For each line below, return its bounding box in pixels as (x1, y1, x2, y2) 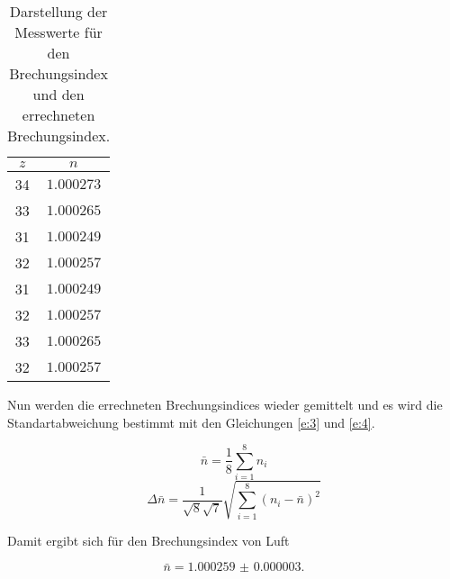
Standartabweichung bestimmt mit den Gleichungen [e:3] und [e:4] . (7, 412, 375, 431)
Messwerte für (14, 22, 103, 42)
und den (32, 84, 85, 104)
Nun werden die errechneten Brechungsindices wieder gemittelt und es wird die (7, 395, 443, 413)
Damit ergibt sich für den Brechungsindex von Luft (7, 530, 290, 549)
